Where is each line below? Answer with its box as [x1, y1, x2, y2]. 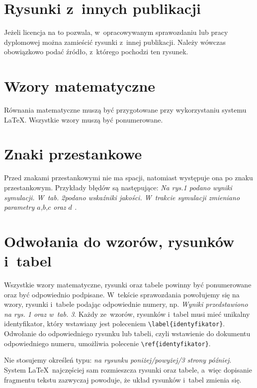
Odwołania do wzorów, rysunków [4, 231, 235, 251]
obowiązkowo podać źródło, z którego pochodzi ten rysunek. [4, 46, 188, 57]
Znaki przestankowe [4, 143, 142, 164]
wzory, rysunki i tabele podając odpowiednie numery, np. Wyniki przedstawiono [4, 299, 248, 309]
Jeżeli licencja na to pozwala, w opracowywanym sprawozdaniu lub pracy [4, 27, 228, 37]
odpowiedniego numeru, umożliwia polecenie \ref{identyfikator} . [4, 338, 211, 348]
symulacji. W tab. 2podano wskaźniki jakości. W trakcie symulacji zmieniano [4, 192, 240, 202]
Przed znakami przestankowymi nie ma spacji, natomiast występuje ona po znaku [4, 172, 253, 183]
